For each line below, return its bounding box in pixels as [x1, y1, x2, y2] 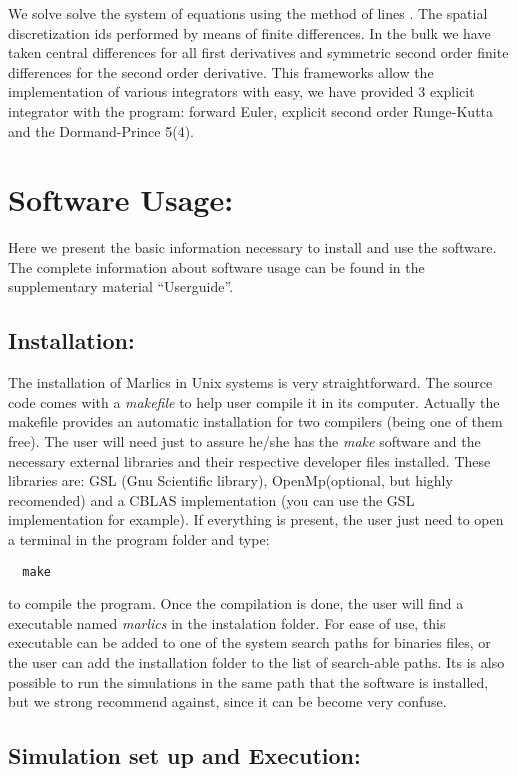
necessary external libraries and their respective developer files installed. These [8, 450, 491, 471]
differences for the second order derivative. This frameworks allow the [8, 61, 434, 82]
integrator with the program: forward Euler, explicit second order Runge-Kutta [8, 100, 494, 121]
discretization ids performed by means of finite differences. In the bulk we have [8, 22, 491, 43]
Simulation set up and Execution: [8, 740, 361, 771]
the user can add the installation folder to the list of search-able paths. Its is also [8, 652, 505, 673]
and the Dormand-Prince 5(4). [8, 120, 194, 141]
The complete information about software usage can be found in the [8, 256, 425, 277]
